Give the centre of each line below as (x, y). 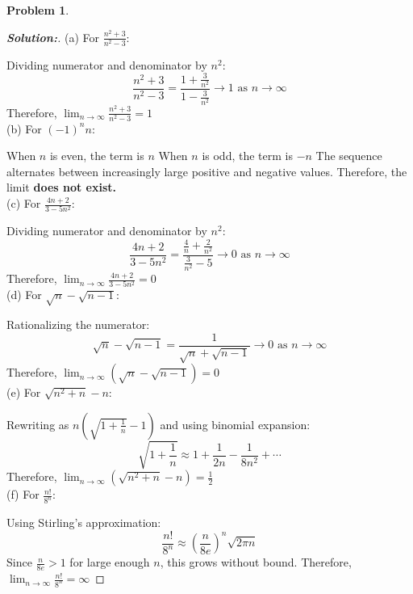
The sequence (349, 156)
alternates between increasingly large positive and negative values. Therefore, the (207, 171)
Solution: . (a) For (53, 37)
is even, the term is (97, 156)
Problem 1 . (38, 10)
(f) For (23, 494)
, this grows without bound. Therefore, (256, 562)
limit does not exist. (62, 187)
